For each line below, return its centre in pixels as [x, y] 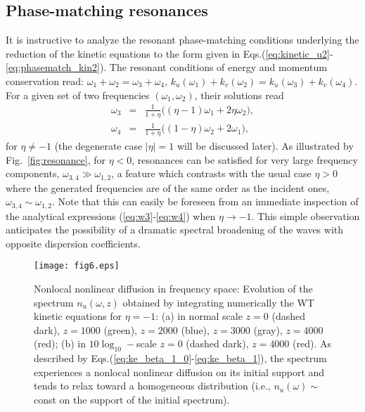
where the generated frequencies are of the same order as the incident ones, [168, 187]
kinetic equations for [78, 316]
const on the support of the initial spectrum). [132, 399]
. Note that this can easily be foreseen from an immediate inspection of [205, 201]
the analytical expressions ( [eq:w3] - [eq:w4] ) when [111, 215]
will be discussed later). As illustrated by [265, 145]
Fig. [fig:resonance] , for [56, 159]
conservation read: [45, 81]
